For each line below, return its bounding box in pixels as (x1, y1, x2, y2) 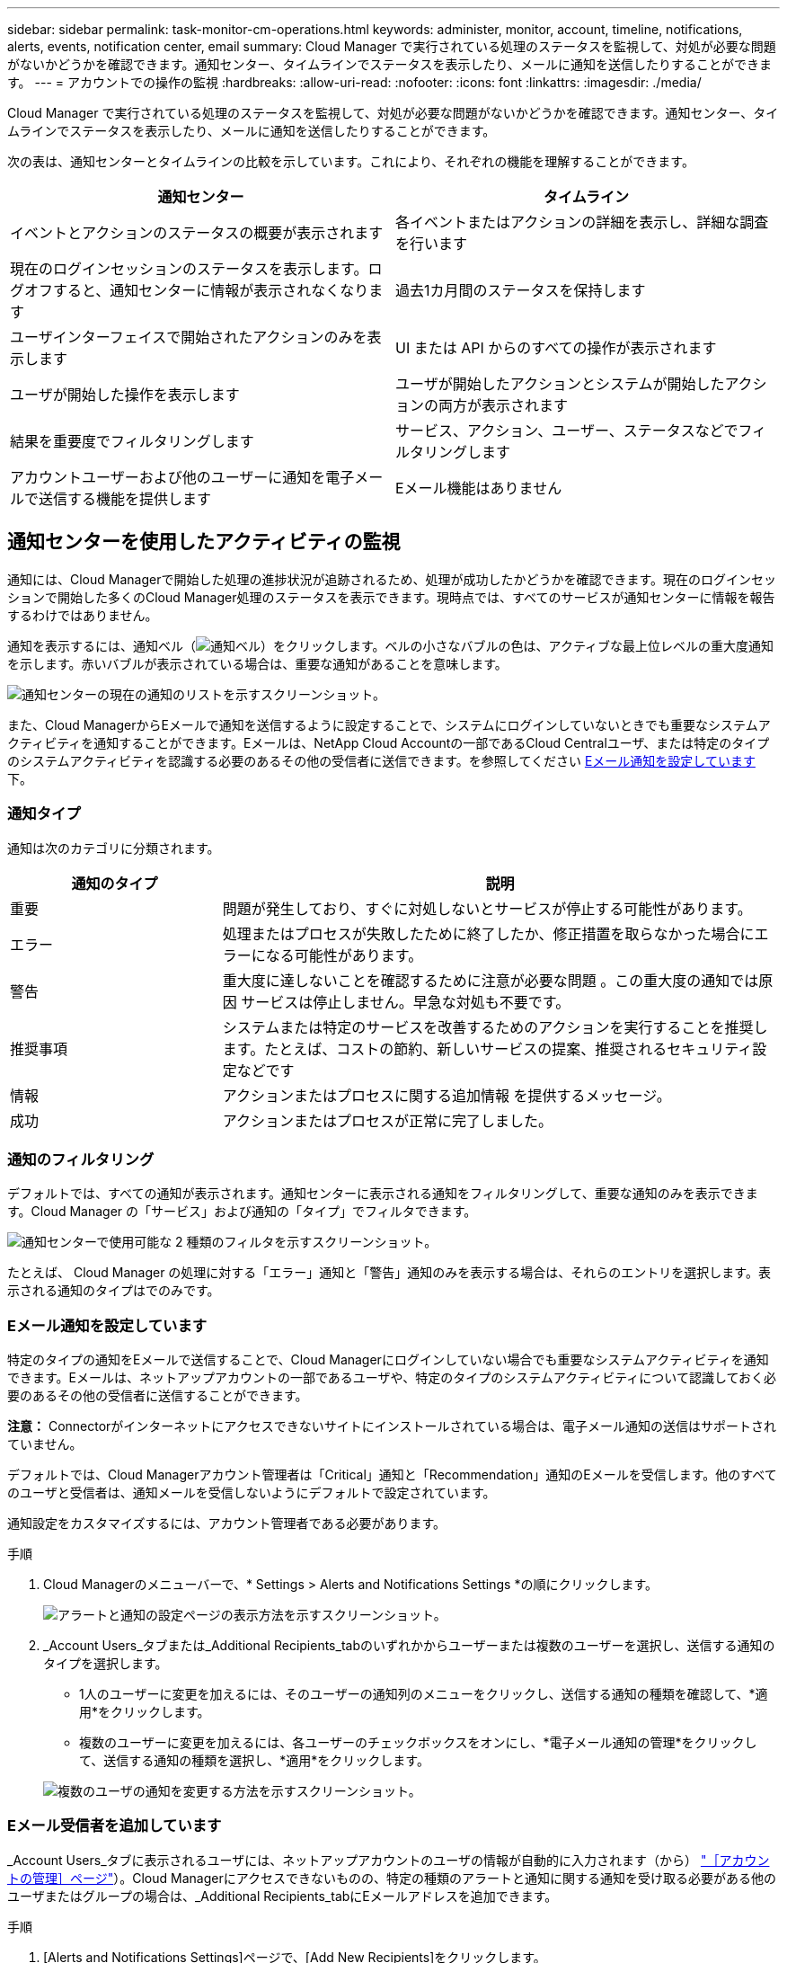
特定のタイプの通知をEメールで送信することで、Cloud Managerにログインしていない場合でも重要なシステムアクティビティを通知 (7, 1352, 769, 1368)
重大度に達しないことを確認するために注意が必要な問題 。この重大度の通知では (222, 971, 759, 990)
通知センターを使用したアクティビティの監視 (7, 530, 401, 554)
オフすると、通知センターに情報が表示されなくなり (24, 281, 369, 299)
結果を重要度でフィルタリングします (10, 432, 254, 450)
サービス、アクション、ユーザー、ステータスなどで (395, 422, 738, 440)
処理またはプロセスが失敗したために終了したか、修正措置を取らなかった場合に (222, 924, 755, 943)
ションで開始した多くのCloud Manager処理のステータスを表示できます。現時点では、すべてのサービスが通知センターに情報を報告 (7, 589, 775, 605)
